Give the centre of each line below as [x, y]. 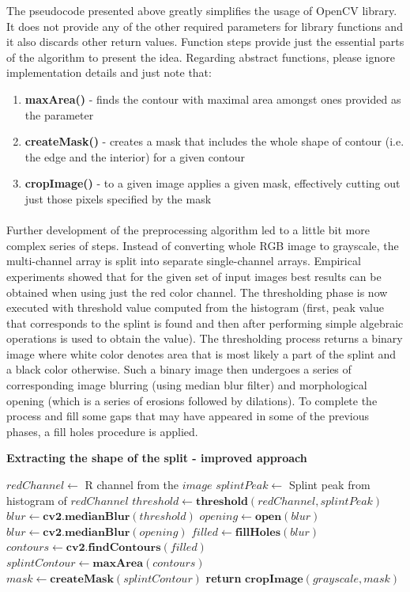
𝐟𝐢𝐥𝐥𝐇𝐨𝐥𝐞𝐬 [258, 532]
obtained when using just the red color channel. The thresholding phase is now [197, 292]
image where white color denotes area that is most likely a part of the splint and [201, 353]
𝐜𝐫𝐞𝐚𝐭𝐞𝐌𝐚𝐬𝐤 [82, 579]
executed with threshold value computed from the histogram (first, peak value [195, 307]
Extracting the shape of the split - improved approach [157, 458]
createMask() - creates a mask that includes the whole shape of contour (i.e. [214, 141]
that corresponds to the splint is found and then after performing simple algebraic [205, 323]
